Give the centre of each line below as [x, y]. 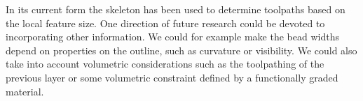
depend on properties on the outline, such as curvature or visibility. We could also [181, 50]
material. [25, 91]
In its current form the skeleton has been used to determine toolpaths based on [176, 9]
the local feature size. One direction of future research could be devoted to [165, 23]
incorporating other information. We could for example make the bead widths [172, 37]
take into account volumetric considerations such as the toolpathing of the [165, 64]
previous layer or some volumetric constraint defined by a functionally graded [172, 77]
